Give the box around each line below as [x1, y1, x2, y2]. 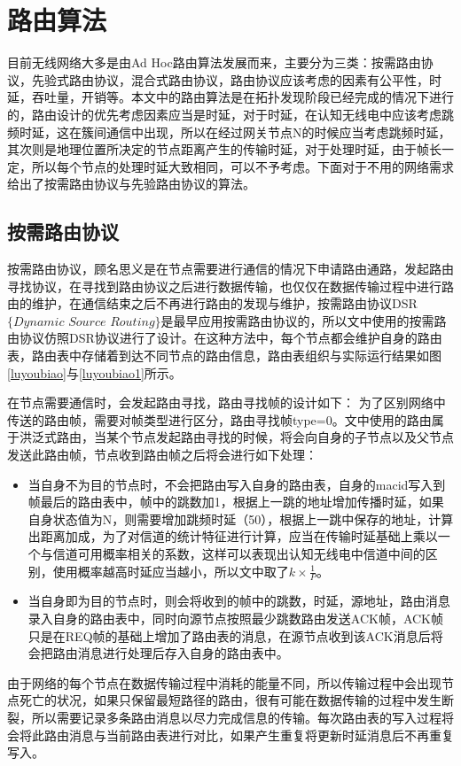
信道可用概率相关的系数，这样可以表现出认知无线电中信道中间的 [52, 544, 426, 562]
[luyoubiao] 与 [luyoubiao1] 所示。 [7, 363, 182, 382]
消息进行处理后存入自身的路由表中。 [77, 644, 289, 662]
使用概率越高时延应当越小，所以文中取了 [52, 561, 289, 580]
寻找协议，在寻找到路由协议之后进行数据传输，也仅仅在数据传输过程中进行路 [7, 276, 454, 295]
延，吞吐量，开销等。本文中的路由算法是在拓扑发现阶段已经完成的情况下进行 [7, 88, 454, 106]
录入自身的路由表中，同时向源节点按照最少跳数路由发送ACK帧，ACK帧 [27, 609, 444, 627]
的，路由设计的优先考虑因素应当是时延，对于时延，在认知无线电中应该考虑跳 [7, 104, 454, 123]
